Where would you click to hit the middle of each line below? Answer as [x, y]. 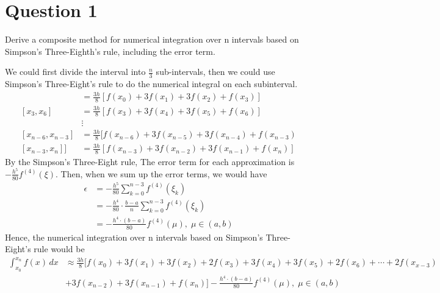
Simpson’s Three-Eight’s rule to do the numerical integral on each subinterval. [151, 84]
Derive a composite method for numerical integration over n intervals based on [152, 39]
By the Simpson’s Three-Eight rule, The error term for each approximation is [150, 162]
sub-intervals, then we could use [215, 72]
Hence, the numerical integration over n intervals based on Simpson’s [134, 237]
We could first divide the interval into [75, 72]
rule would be [59, 249]
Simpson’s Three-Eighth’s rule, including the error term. [110, 51]
